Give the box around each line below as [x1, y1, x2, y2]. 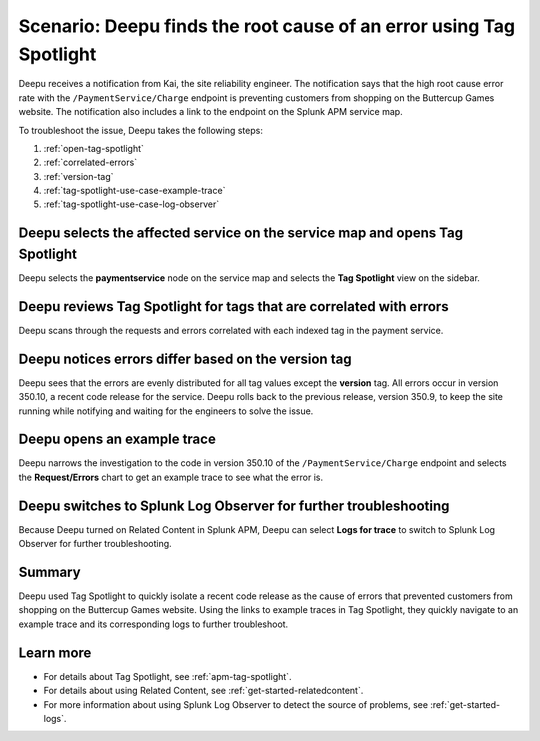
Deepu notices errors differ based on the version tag [18, 350, 352, 367]
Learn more [18, 644, 92, 661]
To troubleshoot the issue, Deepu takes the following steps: [18, 124, 264, 136]
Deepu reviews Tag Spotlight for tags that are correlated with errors [18, 298, 449, 315]
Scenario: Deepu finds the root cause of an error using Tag [18, 15, 516, 37]
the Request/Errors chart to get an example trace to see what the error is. [18, 471, 324, 483]
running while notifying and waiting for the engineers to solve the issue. [18, 405, 314, 417]
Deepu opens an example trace [18, 431, 217, 448]
